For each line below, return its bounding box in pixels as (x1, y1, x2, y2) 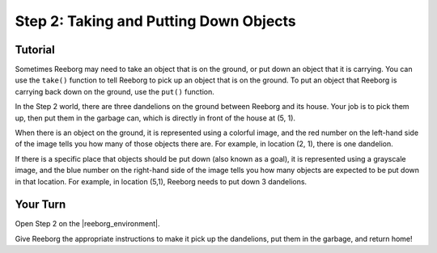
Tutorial (15, 43, 56, 57)
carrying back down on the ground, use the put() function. (15, 86, 214, 96)
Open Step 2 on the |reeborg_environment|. (15, 219, 160, 229)
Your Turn (15, 198, 66, 212)
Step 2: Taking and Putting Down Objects (15, 12, 297, 30)
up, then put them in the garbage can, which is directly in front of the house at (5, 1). (15, 113, 295, 123)
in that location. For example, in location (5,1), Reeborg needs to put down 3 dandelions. (15, 176, 308, 186)
